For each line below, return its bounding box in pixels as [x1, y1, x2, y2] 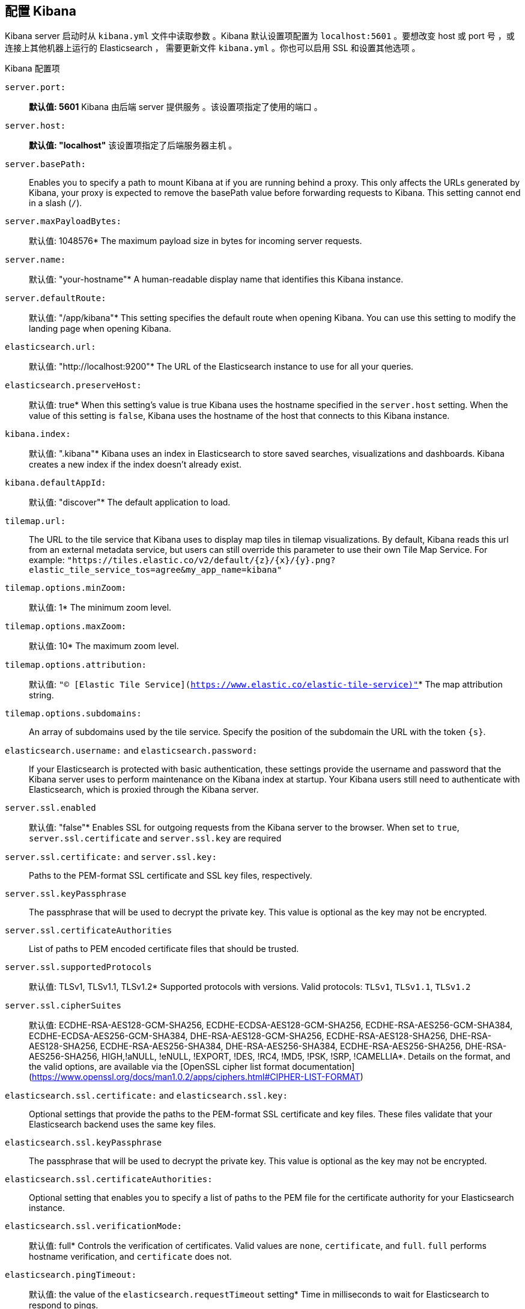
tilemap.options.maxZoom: [5, 621, 127, 632]
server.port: [5, 82, 66, 93]
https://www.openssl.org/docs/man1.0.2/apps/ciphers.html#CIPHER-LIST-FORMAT [32, 1072, 360, 1082]
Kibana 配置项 [5, 63, 60, 74]
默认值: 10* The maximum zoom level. [29, 641, 179, 651]
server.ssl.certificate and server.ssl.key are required [29, 833, 282, 844]
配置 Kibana [5, 4, 76, 19]
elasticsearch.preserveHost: [5, 380, 142, 391]
